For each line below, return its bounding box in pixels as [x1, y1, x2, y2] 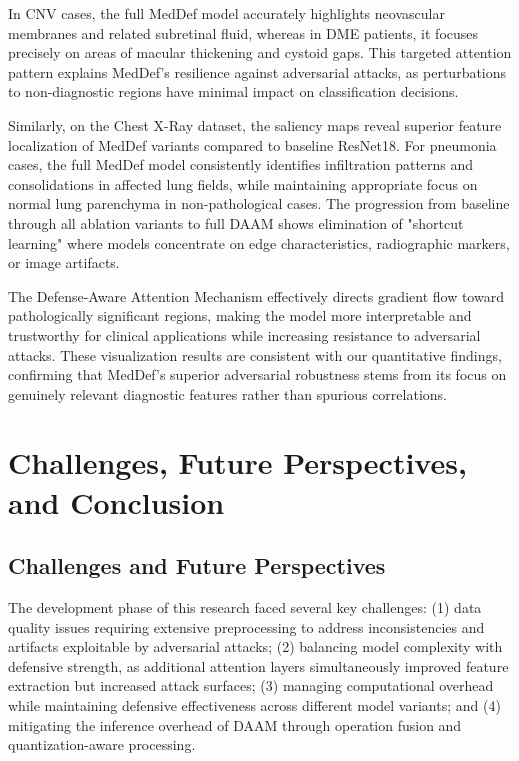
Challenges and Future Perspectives [8, 550, 386, 581]
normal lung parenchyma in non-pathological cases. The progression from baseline [8, 193, 510, 214]
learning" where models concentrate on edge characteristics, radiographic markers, [8, 232, 510, 253]
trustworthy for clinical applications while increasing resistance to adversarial [8, 324, 481, 345]
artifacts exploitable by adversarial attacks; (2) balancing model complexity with [8, 636, 503, 657]
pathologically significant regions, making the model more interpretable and [8, 305, 472, 326]
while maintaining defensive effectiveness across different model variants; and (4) [8, 695, 501, 716]
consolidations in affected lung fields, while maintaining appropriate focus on [8, 173, 478, 194]
